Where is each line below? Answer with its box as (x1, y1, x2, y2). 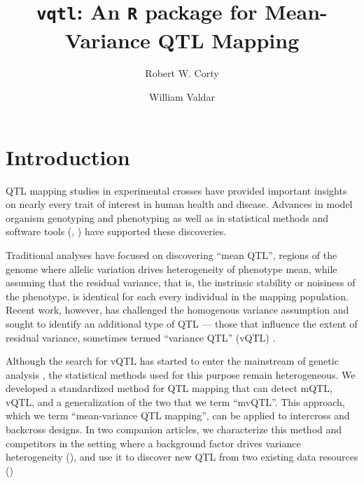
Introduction (6, 142, 130, 171)
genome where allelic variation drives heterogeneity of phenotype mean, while (6, 261, 337, 276)
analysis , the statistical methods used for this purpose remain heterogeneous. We (6, 367, 356, 381)
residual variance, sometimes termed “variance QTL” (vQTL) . (6, 330, 276, 344)
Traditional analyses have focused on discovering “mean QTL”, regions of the (6, 247, 337, 262)
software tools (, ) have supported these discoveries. (6, 224, 227, 239)
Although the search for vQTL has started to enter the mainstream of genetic (6, 353, 339, 368)
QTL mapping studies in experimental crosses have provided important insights (6, 183, 347, 197)
